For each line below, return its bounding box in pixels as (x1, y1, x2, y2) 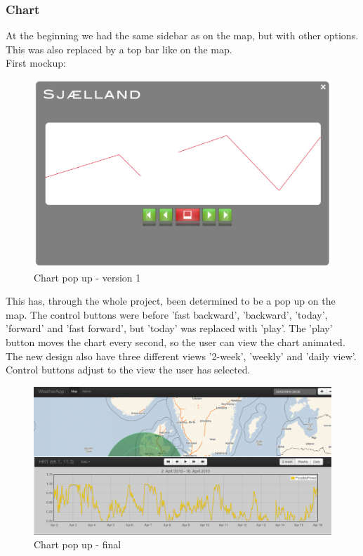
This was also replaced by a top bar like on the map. (6, 41, 232, 56)
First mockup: (6, 55, 66, 70)
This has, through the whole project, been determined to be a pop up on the (6, 293, 336, 308)
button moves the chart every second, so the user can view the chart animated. (6, 335, 345, 350)
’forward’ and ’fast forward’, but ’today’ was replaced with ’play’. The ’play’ (6, 321, 333, 336)
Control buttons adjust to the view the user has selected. (6, 362, 251, 377)
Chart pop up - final (34, 537, 121, 552)
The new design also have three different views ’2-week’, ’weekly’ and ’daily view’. (6, 348, 357, 363)
